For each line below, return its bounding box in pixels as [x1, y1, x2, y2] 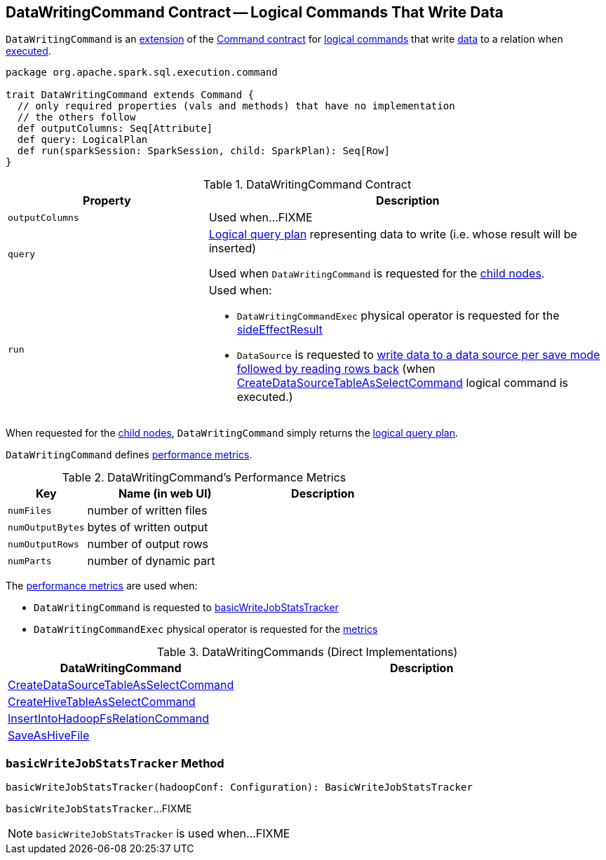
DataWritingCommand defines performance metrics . [6, 449, 252, 461]
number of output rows [87, 537, 209, 552]
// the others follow [17, 111, 136, 123]
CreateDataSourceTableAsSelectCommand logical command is [236, 376, 569, 390]
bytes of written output [87, 520, 208, 535]
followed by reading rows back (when [236, 362, 436, 376]
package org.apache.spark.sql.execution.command [6, 67, 278, 79]
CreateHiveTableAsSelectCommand [8, 695, 196, 709]
